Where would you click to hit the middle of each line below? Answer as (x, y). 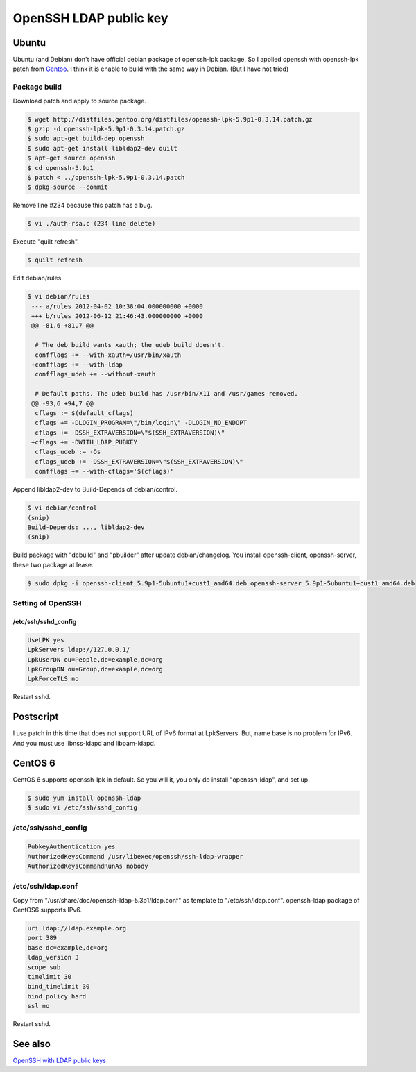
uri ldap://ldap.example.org (77, 928)
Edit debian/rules (37, 278)
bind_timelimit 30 (59, 987)
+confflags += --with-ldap (77, 364)
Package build (37, 87)
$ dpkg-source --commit (68, 187)
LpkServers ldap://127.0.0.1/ (79, 650)
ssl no (38, 1006)
